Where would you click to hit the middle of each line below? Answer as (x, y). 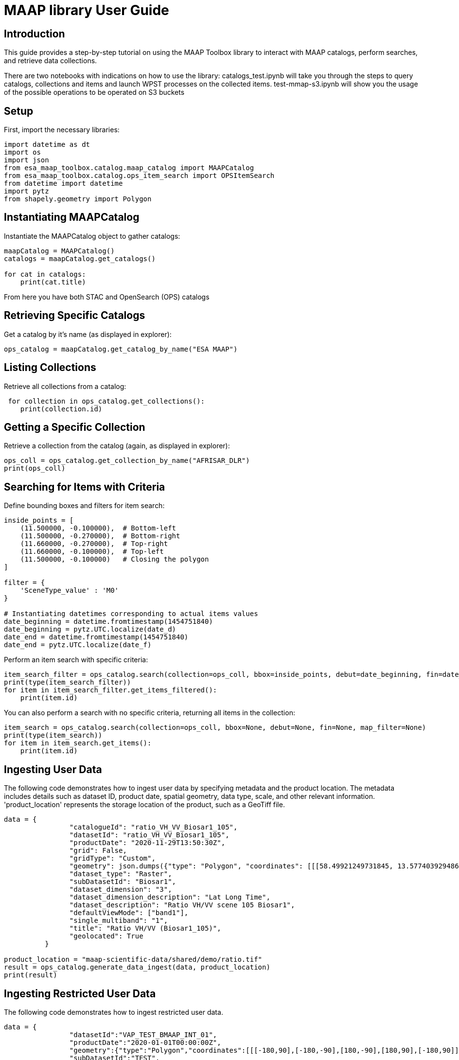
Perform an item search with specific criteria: (76, 660)
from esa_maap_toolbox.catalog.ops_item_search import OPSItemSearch (139, 176)
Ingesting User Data (53, 769)
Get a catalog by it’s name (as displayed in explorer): (88, 334)
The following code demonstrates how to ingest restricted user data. (114, 1012)
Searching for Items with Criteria (85, 487)
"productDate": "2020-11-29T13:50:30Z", (147, 843)
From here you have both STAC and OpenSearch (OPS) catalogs (107, 297)
